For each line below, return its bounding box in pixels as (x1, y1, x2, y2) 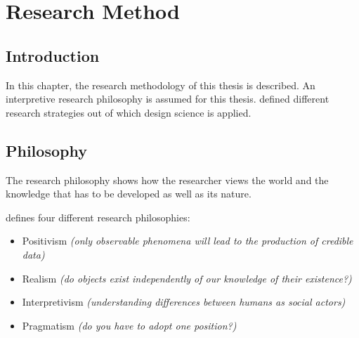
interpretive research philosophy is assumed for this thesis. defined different (6, 91, 329, 106)
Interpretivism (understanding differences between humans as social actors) (22, 294, 346, 309)
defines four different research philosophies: (6, 209, 190, 224)
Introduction (6, 44, 100, 66)
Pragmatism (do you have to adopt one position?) (22, 318, 237, 332)
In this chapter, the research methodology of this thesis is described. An (6, 77, 315, 92)
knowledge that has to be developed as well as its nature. (6, 186, 252, 201)
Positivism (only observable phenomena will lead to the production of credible (22, 233, 353, 248)
